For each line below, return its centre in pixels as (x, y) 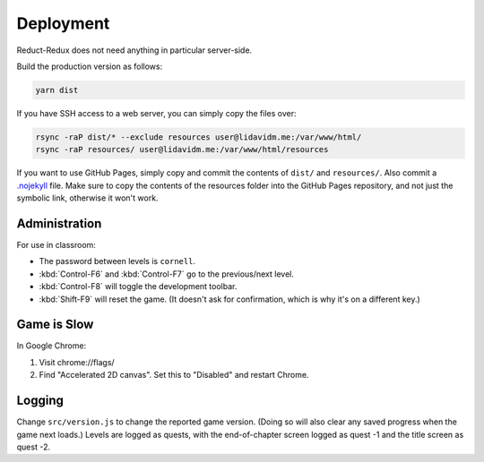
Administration (59, 223)
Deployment (63, 23)
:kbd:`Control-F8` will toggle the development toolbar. (138, 287)
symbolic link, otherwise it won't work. (87, 198)
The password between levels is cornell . (117, 261)
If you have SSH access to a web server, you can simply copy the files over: (156, 113)
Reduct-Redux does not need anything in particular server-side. (134, 50)
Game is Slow (55, 325)
